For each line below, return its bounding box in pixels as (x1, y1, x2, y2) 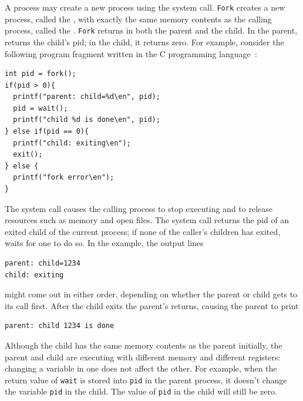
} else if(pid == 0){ (5, 127, 89, 136)
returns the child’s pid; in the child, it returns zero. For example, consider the (5, 35, 284, 48)
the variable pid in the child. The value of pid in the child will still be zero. (5, 385, 277, 397)
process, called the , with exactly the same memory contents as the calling (5, 12, 272, 25)
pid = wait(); (13, 104, 68, 112)
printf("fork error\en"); (13, 173, 115, 182)
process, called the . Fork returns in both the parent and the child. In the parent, (5, 24, 298, 37)
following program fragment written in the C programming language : (5, 47, 257, 59)
